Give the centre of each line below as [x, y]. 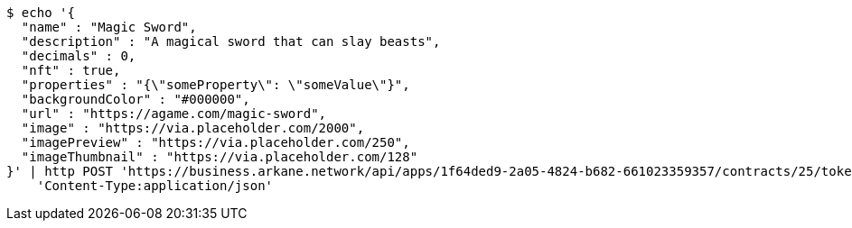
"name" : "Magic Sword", [109, 27]
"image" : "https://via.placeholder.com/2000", [193, 128]
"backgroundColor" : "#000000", [136, 99]
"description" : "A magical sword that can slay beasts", [231, 41]
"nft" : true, [71, 70]
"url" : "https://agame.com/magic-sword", [174, 114]
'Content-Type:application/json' [155, 186]
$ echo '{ [41, 13]
